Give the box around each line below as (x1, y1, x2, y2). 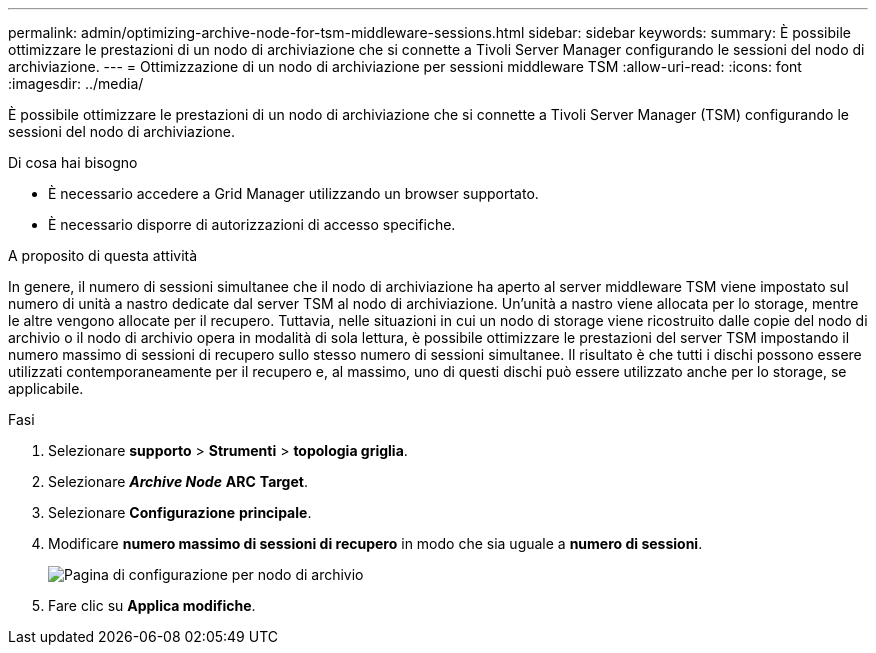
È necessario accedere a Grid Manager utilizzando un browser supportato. (48, 185, 539, 202)
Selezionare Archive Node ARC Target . (48, 473, 308, 490)
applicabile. (8, 380, 84, 397)
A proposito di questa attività (8, 247, 198, 264)
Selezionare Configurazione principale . (48, 504, 312, 521)
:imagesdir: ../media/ (8, 75, 144, 92)
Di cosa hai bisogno (8, 154, 138, 171)
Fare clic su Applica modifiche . (48, 597, 256, 614)
